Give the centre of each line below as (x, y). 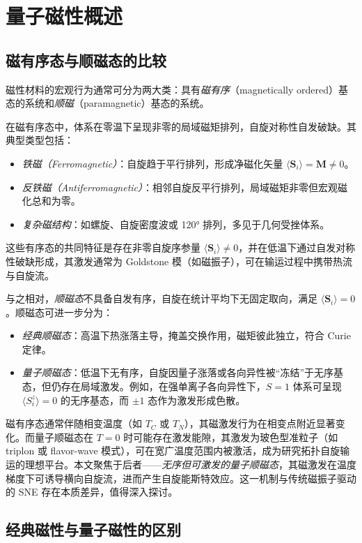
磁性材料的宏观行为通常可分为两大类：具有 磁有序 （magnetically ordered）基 (177, 89)
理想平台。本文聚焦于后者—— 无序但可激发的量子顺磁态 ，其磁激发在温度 (190, 464)
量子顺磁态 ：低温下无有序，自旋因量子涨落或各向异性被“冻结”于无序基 (183, 372)
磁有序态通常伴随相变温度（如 (74, 423)
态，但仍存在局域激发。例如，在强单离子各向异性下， (144, 386)
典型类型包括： (40, 140)
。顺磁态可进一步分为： (59, 312)
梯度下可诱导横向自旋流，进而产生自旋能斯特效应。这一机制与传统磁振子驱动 (181, 478)
